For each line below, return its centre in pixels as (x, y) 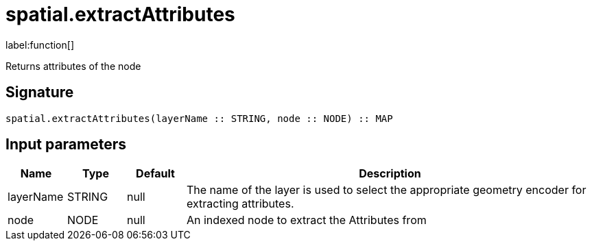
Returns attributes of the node (73, 66)
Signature (40, 93)
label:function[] (40, 45)
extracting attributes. (240, 204)
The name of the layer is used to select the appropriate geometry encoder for (387, 190)
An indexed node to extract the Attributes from (307, 220)
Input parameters (66, 145)
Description (390, 174)
